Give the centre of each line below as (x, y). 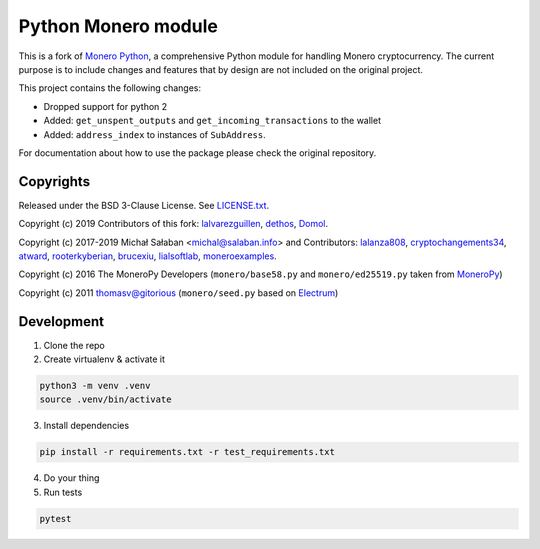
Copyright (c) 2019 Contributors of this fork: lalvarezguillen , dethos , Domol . (173, 224)
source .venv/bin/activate (105, 399)
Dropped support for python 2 (105, 106)
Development (61, 321)
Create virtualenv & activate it (104, 359)
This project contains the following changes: (110, 88)
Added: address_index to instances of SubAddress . (154, 134)
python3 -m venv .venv (95, 386)
